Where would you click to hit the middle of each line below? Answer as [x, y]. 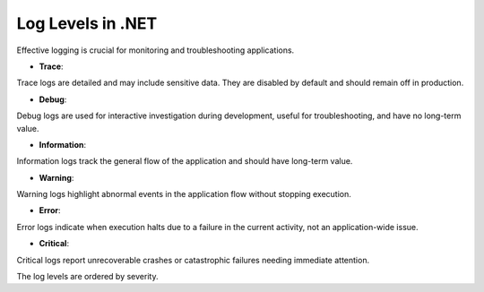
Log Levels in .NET [87, 23]
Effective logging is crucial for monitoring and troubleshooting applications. [156, 50]
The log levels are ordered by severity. [87, 277]
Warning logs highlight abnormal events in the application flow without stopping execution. [184, 194]
